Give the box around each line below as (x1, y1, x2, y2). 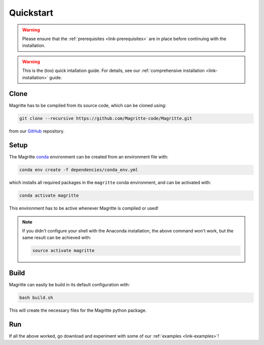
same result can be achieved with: (22, 235, 91, 241)
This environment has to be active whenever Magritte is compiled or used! (9, 206, 159, 211)
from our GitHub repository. (9, 128, 65, 134)
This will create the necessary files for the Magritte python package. (9, 307, 147, 313)
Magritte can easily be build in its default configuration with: (9, 281, 130, 287)
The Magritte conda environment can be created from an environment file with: (9, 154, 169, 160)
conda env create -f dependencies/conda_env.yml (19, 167, 138, 173)
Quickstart (9, 7, 54, 18)
